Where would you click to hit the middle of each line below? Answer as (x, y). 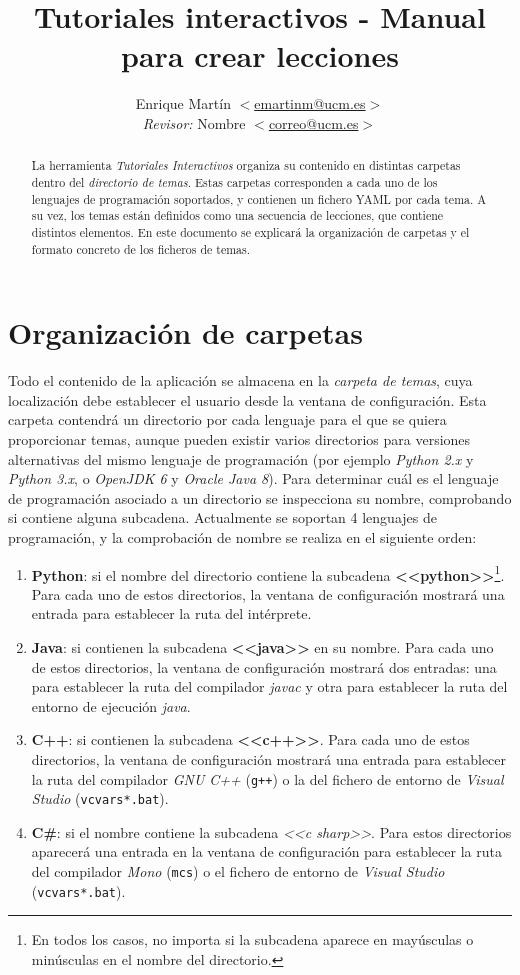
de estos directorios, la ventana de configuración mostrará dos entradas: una (264, 666)
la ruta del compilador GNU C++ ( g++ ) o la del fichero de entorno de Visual (267, 778)
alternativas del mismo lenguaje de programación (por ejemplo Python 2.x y (241, 458)
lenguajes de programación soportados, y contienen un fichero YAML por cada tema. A (259, 198)
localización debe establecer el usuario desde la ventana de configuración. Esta (247, 399)
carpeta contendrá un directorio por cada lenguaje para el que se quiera (227, 419)
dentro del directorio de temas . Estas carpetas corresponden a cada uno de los (234, 181)
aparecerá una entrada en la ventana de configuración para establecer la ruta (266, 851)
